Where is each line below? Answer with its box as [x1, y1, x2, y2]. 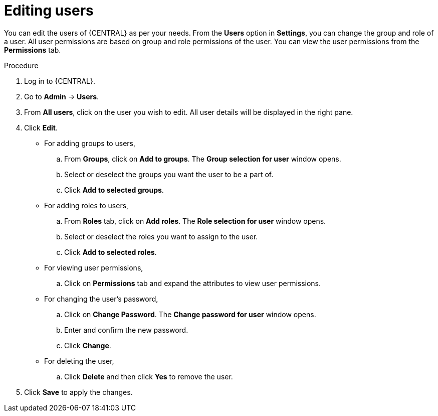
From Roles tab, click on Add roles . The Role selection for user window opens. [64, 216, 326, 225]
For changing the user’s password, [44, 294, 158, 303]
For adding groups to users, [44, 138, 135, 148]
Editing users [4, 2, 94, 19]
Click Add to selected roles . [64, 247, 157, 256]
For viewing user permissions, [44, 263, 143, 272]
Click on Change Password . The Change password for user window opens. [64, 310, 316, 319]
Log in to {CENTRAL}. [24, 76, 95, 85]
